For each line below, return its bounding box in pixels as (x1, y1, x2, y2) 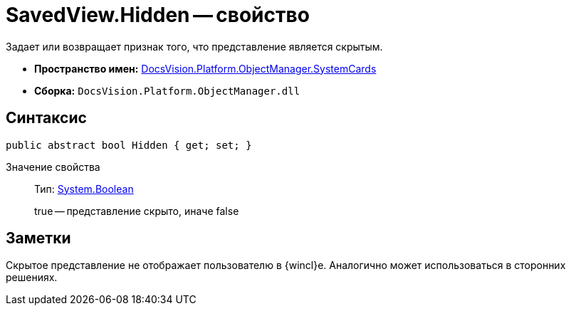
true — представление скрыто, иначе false (34, 204, 239, 217)
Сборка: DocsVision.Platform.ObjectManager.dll (34, 84, 300, 97)
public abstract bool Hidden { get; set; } (6, 139, 252, 151)
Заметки (6, 229, 71, 248)
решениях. (6, 271, 58, 284)
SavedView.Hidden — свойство (6, 3, 310, 27)
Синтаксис (6, 109, 87, 127)
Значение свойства (6, 160, 100, 173)
